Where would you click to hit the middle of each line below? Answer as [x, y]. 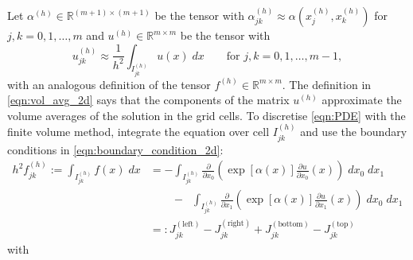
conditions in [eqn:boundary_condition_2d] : [115, 149]
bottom [290, 225]
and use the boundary [354, 132]
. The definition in [327, 84]
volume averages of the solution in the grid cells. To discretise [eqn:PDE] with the [206, 115]
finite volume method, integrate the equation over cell [138, 132]
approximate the [362, 100]
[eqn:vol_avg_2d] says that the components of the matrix [148, 100]
